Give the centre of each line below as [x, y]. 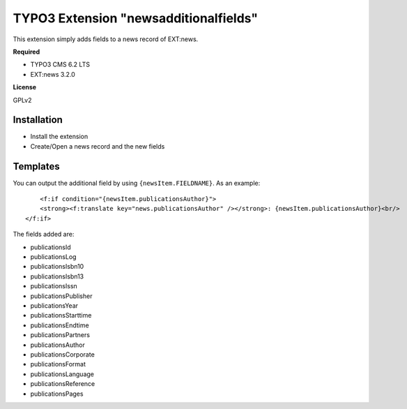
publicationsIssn [54, 286]
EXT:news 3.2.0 [53, 74]
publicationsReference [63, 384]
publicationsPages [57, 394]
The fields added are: [44, 235]
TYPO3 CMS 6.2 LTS [60, 65]
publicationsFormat [58, 364]
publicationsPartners [60, 335]
